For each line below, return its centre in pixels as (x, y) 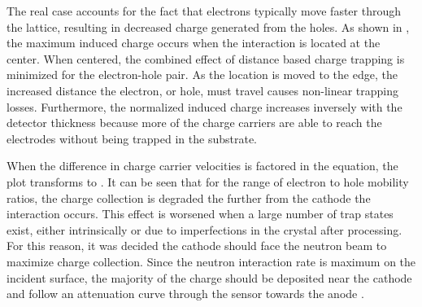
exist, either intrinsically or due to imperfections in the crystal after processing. (204, 229)
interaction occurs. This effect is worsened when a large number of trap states (200, 214)
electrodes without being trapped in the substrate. (132, 138)
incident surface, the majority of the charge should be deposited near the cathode (209, 277)
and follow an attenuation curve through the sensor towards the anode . (185, 294)
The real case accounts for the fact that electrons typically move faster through (204, 11)
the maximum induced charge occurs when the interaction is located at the (194, 43)
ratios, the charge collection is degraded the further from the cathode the (189, 197)
